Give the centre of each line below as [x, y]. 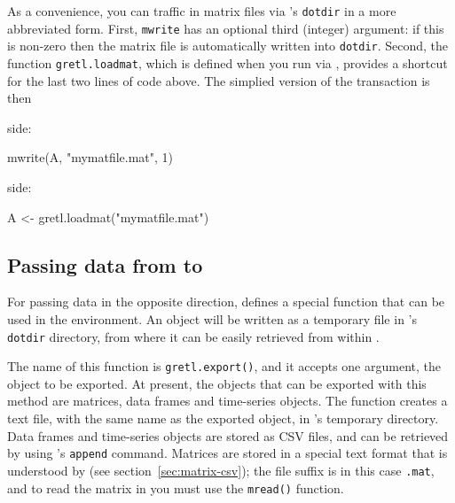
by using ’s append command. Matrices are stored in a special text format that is [227, 453]
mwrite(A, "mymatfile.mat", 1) [90, 157]
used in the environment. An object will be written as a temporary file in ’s [212, 318]
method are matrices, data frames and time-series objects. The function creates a [227, 401]
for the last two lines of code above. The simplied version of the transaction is [219, 80]
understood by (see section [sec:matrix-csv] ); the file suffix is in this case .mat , [221, 470]
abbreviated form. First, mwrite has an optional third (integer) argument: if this [226, 28]
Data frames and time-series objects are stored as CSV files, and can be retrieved [228, 435]
